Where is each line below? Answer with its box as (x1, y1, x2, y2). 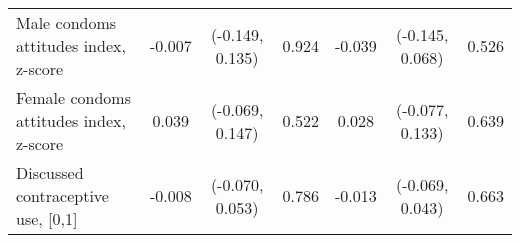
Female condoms (16, 86, 131, 109)
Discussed (16, 161, 84, 184)
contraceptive (16, 184, 109, 207)
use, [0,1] (16, 207, 78, 230)
